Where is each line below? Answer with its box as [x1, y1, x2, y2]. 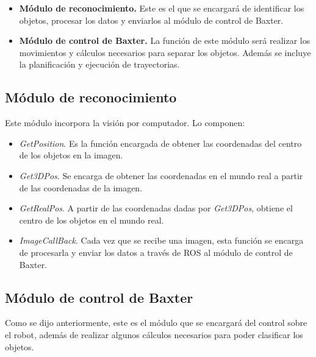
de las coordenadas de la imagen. [19, 181, 143, 194]
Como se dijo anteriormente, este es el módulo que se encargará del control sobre [5, 316, 307, 329]
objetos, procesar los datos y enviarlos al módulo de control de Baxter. [19, 13, 284, 26]
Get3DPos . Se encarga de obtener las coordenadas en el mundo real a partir [19, 169, 303, 182]
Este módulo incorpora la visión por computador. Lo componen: [5, 116, 245, 129]
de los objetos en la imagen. [19, 149, 123, 161]
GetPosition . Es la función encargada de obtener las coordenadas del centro [19, 136, 302, 149]
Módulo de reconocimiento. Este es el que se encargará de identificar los [19, 2, 304, 14]
